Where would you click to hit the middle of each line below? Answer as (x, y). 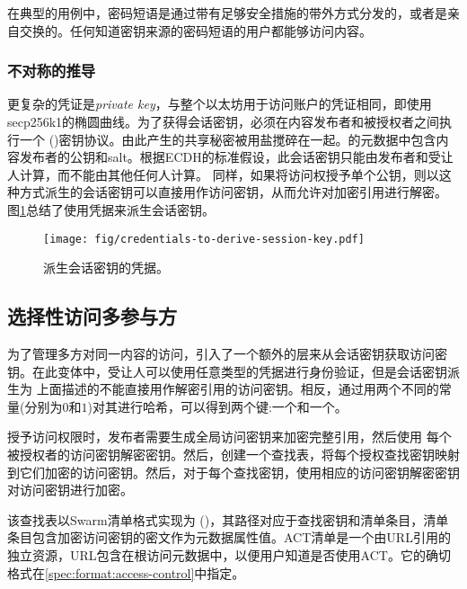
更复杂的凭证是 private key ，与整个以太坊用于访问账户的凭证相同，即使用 (220, 104)
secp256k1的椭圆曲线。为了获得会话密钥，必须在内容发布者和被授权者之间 (224, 121)
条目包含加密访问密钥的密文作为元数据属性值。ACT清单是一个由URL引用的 (229, 537)
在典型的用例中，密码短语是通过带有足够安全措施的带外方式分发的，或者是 (227, 13)
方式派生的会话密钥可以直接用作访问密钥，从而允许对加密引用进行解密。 (233, 192)
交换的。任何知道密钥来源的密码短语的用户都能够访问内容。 (195, 30)
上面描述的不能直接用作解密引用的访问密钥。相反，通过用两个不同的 (238, 389)
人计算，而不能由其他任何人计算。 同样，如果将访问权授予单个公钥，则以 (223, 174)
